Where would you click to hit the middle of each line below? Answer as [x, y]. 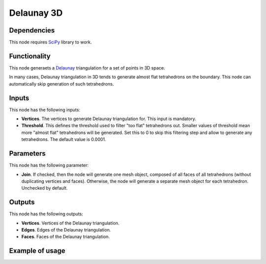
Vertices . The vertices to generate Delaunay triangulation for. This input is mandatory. [109, 119]
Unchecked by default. [45, 188]
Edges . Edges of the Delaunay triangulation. [66, 230]
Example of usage [37, 251]
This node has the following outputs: [46, 214]
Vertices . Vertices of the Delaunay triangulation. [70, 223]
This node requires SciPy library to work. [50, 42]
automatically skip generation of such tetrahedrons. [62, 84]
